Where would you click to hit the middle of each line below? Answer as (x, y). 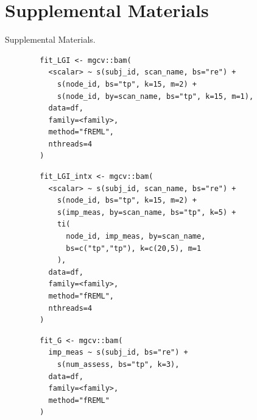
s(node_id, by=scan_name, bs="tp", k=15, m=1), (155, 96)
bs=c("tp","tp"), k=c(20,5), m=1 (134, 248)
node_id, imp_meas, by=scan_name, (136, 237)
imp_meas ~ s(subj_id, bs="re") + (118, 353)
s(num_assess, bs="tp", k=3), (118, 364)
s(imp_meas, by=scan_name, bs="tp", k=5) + (146, 212)
